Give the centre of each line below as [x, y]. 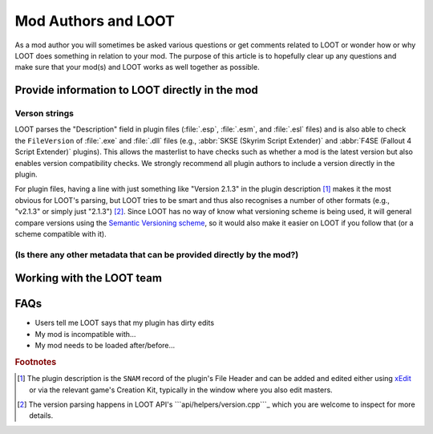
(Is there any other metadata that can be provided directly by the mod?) [157, 254]
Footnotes [36, 363]
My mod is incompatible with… [85, 334]
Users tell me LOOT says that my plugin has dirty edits [125, 323]
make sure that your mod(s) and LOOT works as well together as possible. [137, 67]
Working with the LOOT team [88, 278]
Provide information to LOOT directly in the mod [136, 90]
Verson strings [44, 114]
